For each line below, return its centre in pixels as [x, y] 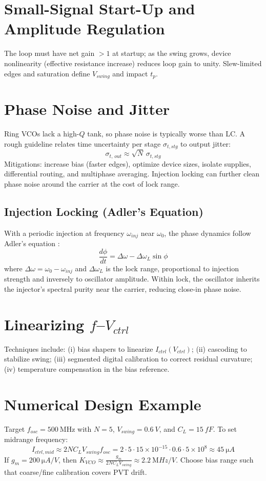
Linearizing [44, 324]
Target [15, 428]
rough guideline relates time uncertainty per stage [83, 143]
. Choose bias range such [215, 459]
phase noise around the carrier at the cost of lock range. [92, 183]
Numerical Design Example [103, 404]
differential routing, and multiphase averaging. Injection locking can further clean [132, 174]
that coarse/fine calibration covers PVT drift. [76, 472]
